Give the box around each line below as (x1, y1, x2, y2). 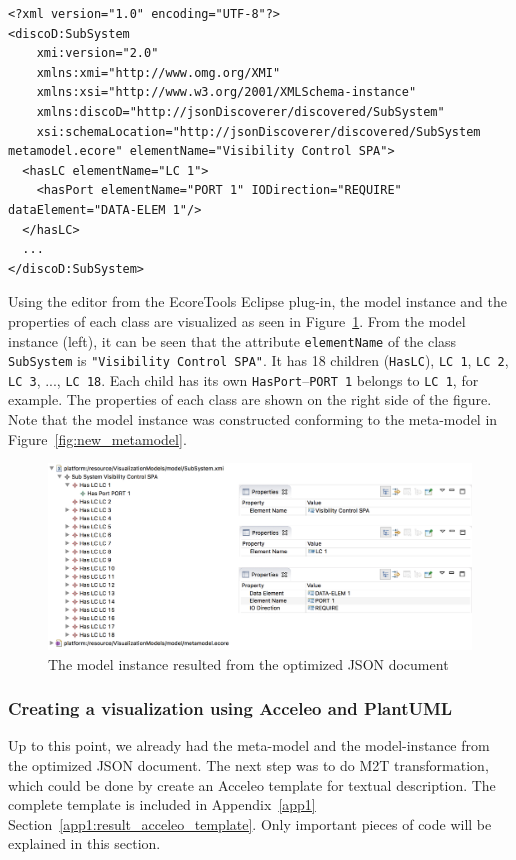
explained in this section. (8, 833, 161, 854)
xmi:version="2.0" (36, 46, 159, 61)
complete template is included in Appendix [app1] (8, 794, 316, 815)
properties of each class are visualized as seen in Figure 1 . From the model (8, 310, 466, 331)
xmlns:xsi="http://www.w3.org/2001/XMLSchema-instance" (36, 85, 417, 100)
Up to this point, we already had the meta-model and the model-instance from (8, 735, 490, 756)
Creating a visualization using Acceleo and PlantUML (8, 696, 453, 721)
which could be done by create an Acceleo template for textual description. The (8, 774, 496, 795)
